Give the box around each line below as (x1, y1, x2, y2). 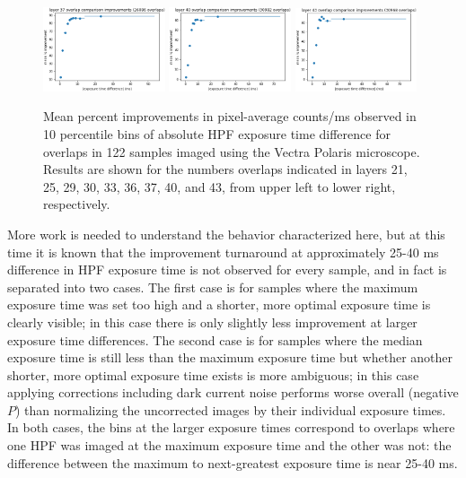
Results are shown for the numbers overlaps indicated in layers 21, (43, 160, 408, 178)
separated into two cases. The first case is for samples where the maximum (7, 277, 418, 296)
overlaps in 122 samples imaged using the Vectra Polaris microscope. (43, 142, 420, 161)
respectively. (43, 195, 110, 213)
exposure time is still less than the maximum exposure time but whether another (7, 348, 453, 367)
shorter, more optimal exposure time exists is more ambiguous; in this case (7, 365, 419, 384)
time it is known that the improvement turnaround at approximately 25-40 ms (7, 242, 439, 261)
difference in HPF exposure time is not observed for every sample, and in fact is (7, 260, 447, 279)
